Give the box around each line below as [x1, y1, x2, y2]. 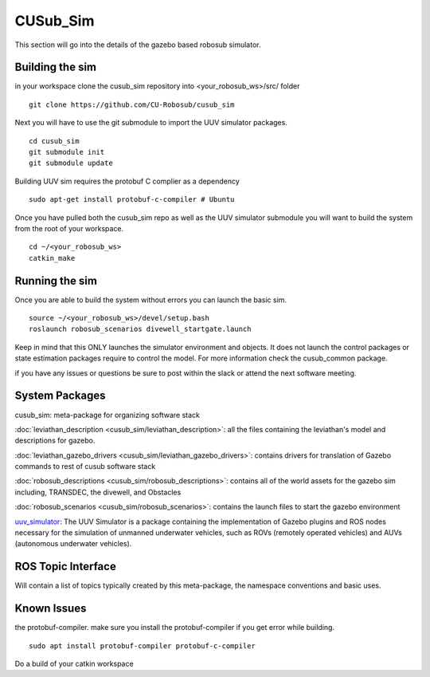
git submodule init [29, 148, 105, 157]
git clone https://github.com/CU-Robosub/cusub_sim [29, 100, 235, 109]
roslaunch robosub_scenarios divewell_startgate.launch [29, 325, 252, 334]
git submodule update [29, 159, 113, 167]
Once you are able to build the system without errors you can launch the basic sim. [14, 295, 287, 305]
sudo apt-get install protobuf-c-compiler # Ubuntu [29, 195, 235, 204]
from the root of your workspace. [14, 223, 124, 233]
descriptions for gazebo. [14, 435, 96, 446]
